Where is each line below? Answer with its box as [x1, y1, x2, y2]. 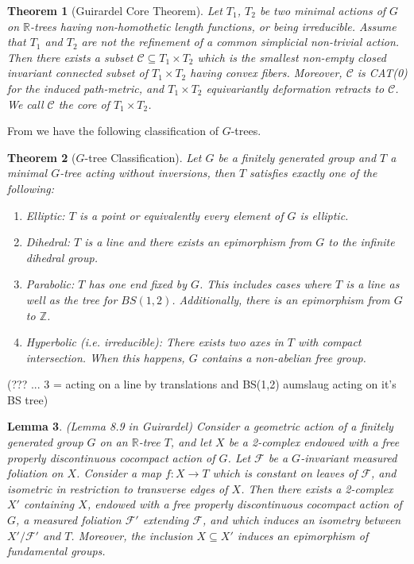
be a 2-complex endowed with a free [228, 434, 400, 450]
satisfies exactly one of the [250, 164, 377, 181]
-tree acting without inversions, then [60, 164, 235, 181]
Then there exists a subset [7, 48, 133, 65]
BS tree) [7, 391, 48, 408]
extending [142, 512, 189, 528]
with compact [298, 334, 362, 350]
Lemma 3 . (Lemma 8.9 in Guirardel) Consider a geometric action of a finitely [7, 418, 393, 435]
